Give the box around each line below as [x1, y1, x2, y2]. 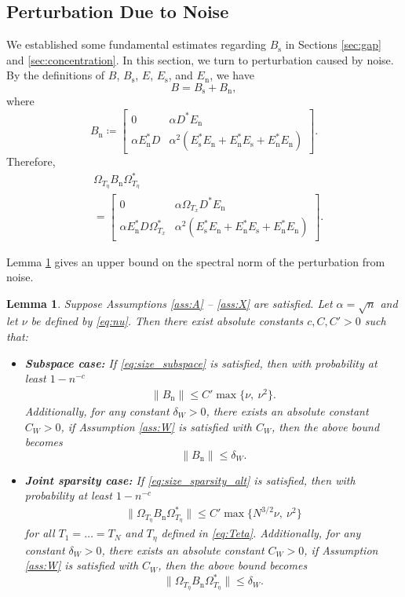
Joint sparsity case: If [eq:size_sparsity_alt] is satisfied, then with [24, 471, 356, 488]
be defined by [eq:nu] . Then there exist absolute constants [31, 313, 304, 329]
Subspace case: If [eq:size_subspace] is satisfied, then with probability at [24, 354, 378, 371]
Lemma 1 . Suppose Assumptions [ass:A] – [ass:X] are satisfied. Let [6, 295, 333, 311]
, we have [210, 67, 254, 83]
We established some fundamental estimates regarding [6, 36, 267, 53]
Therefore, [6, 153, 56, 170]
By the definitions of [6, 67, 105, 83]
